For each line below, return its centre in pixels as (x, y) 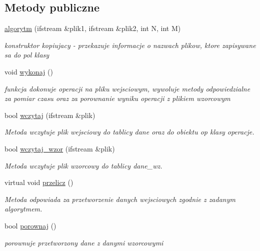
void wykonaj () (29, 71)
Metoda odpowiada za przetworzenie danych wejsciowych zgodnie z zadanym (120, 199)
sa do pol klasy (27, 55)
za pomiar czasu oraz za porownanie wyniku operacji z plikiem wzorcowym (117, 98)
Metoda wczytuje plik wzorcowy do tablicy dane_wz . (83, 165)
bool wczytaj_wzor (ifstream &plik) (60, 148)
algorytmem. (23, 209)
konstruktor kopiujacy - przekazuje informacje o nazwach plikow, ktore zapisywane (130, 45)
